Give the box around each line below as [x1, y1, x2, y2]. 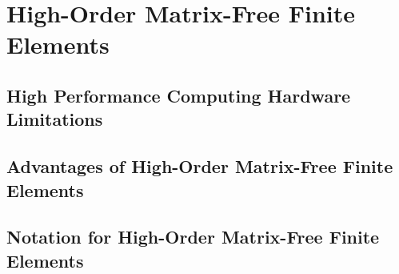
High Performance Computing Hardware [6, 83, 351, 107]
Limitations [6, 107, 103, 131]
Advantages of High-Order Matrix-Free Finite [6, 154, 393, 179]
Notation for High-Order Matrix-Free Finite [6, 224, 380, 249]
